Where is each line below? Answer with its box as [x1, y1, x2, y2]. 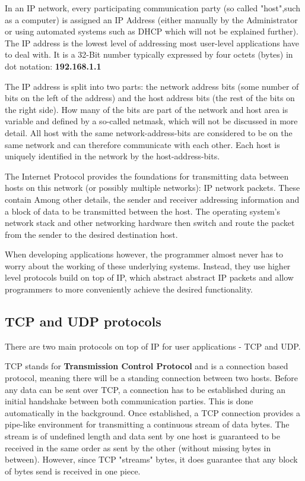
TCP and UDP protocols [5, 312, 161, 331]
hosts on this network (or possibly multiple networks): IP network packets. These [5, 181, 300, 194]
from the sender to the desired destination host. [5, 228, 178, 240]
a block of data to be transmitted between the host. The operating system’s [5, 205, 280, 217]
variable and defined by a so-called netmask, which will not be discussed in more [5, 115, 298, 127]
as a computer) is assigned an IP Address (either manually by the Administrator [5, 13, 298, 26]
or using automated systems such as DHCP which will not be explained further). [5, 25, 298, 37]
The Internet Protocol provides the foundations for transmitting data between [5, 169, 289, 182]
